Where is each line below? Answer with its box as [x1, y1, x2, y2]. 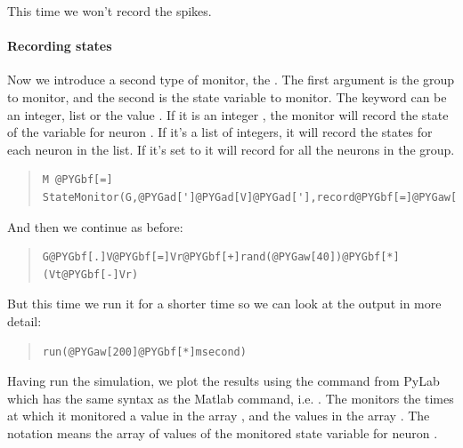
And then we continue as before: [7, 217, 183, 236]
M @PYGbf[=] [42, 173, 113, 187]
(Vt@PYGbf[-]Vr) [42, 268, 139, 281]
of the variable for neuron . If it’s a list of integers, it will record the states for [7, 123, 433, 141]
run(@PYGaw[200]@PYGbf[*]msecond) [42, 345, 247, 358]
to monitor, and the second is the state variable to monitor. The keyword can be [7, 87, 447, 106]
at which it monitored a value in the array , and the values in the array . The [7, 406, 430, 425]
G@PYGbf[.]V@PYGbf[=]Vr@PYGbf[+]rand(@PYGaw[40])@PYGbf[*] [42, 251, 400, 264]
